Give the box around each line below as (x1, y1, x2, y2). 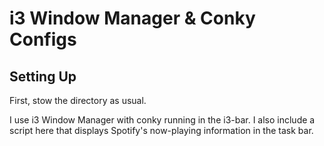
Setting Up (9, 68, 77, 85)
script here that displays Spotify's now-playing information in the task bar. (9, 125, 314, 136)
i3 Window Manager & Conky (9, 7, 256, 30)
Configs (9, 28, 77, 51)
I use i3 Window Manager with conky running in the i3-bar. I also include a (9, 114, 316, 126)
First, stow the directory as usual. (9, 95, 147, 106)
